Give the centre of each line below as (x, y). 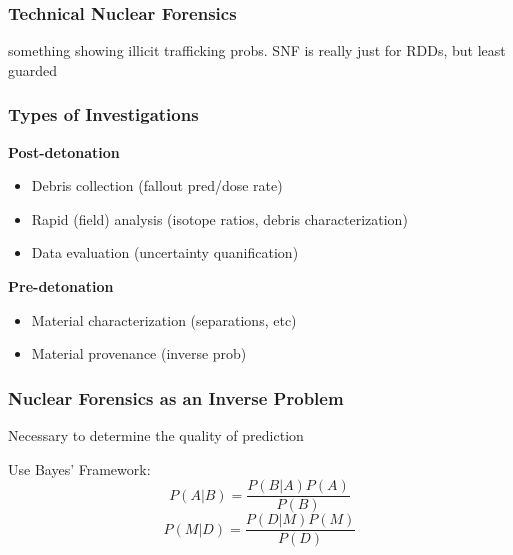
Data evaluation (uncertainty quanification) (165, 252)
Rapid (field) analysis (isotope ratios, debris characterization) (219, 218)
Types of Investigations (103, 114)
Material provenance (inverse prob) (139, 353)
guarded (33, 69)
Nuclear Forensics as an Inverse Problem (176, 397)
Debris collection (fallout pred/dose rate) (157, 185)
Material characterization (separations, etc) (164, 319)
